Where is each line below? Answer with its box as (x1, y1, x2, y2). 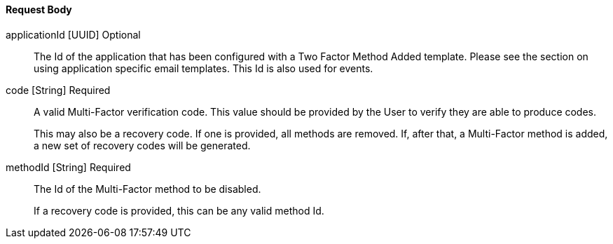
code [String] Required (6, 83, 111, 96)
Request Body (6, 4, 72, 15)
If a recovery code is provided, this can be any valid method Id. (34, 204, 324, 217)
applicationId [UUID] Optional (6, 28, 141, 41)
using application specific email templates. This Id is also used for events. (34, 62, 373, 74)
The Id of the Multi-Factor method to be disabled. (34, 182, 261, 195)
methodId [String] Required (6, 161, 131, 173)
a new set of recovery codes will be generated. (34, 139, 251, 151)
